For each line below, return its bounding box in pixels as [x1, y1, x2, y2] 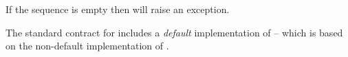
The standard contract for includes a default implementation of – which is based [6, 25, 343, 39]
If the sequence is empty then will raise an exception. [6, 2, 230, 16]
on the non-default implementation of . [6, 38, 169, 53]
